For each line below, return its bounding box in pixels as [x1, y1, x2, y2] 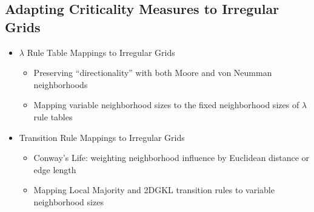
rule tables [33, 110, 73, 123]
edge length [33, 163, 76, 176]
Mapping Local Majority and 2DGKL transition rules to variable [33, 183, 275, 196]
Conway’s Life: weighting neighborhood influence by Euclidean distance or [33, 151, 310, 164]
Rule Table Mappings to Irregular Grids [27, 46, 175, 58]
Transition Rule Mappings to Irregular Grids [19, 131, 185, 143]
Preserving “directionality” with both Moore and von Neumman [33, 66, 272, 79]
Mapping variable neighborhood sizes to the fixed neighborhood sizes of [33, 98, 299, 111]
